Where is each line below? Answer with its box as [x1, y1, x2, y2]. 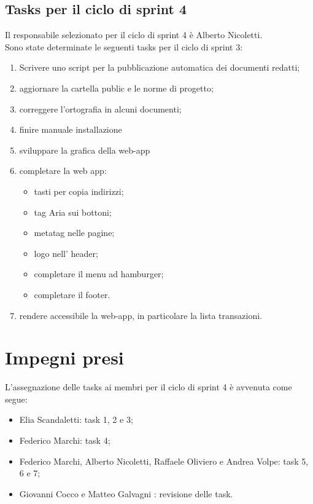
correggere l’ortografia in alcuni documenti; [19, 102, 182, 115]
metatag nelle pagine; [34, 226, 115, 239]
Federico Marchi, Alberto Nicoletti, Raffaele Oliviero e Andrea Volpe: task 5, [19, 454, 309, 467]
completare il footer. [34, 288, 110, 301]
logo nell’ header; [34, 246, 98, 259]
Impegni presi [5, 345, 124, 370]
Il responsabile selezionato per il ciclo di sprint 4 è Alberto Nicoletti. [5, 28, 263, 41]
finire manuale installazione [19, 123, 122, 136]
